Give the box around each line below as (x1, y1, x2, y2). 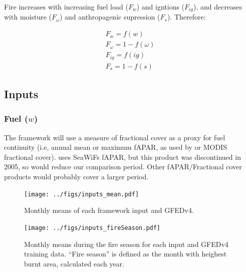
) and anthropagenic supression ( (59, 12, 160, 22)
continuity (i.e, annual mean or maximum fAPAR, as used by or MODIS (4, 142, 227, 152)
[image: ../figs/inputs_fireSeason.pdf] (24, 224, 161, 231)
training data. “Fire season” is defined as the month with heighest (24, 248, 227, 259)
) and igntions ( (136, 2, 185, 12)
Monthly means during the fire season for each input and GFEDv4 (24, 238, 228, 249)
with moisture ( (4, 12, 52, 22)
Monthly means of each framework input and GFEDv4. (24, 205, 194, 215)
